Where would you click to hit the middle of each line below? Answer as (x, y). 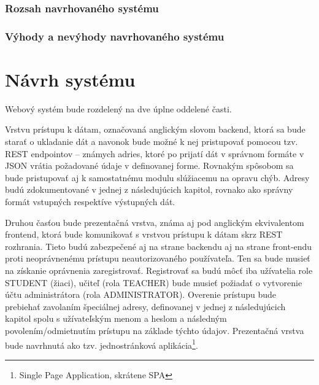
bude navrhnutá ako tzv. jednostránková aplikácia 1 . (102, 344)
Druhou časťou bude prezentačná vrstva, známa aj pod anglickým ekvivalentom (155, 222)
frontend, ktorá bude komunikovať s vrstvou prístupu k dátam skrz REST (144, 234)
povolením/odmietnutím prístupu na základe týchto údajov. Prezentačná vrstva (155, 330)
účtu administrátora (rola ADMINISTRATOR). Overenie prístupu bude (140, 294)
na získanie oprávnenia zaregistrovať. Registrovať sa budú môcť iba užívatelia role (159, 270)
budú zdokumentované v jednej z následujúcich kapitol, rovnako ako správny (149, 189)
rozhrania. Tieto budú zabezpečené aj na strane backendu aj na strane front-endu (159, 246)
